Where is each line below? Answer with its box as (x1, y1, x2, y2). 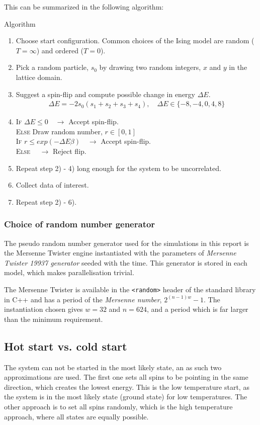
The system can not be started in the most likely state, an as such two (4, 362, 222, 372)
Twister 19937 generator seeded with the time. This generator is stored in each (4, 257, 247, 268)
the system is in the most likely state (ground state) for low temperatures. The (4, 391, 247, 402)
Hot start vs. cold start (4, 338, 127, 354)
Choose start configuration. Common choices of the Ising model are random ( (16, 35, 254, 46)
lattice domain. (16, 71, 62, 82)
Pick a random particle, (16, 62, 89, 72)
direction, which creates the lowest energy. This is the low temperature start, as (4, 381, 249, 392)
